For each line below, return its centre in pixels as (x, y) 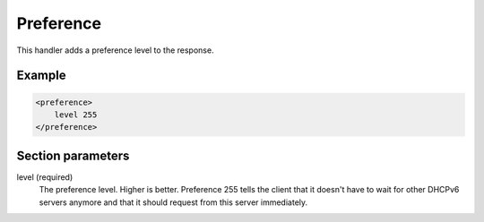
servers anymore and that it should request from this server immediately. (173, 202)
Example (41, 76)
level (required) (45, 177)
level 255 (76, 115)
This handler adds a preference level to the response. (115, 50)
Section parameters (73, 155)
